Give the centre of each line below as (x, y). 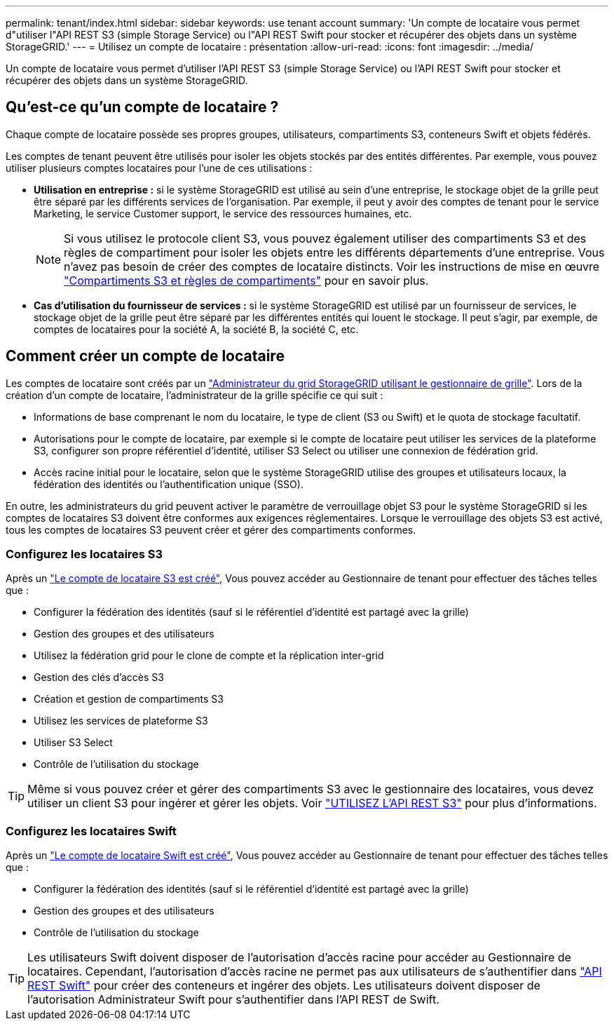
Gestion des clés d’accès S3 (99, 677)
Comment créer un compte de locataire (145, 356)
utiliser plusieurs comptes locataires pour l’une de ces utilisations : (159, 168)
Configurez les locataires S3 (84, 554)
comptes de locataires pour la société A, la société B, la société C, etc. (196, 329)
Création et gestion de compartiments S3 (129, 699)
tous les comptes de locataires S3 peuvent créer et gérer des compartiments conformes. (211, 529)
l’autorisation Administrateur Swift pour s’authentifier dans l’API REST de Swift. (233, 1000)
